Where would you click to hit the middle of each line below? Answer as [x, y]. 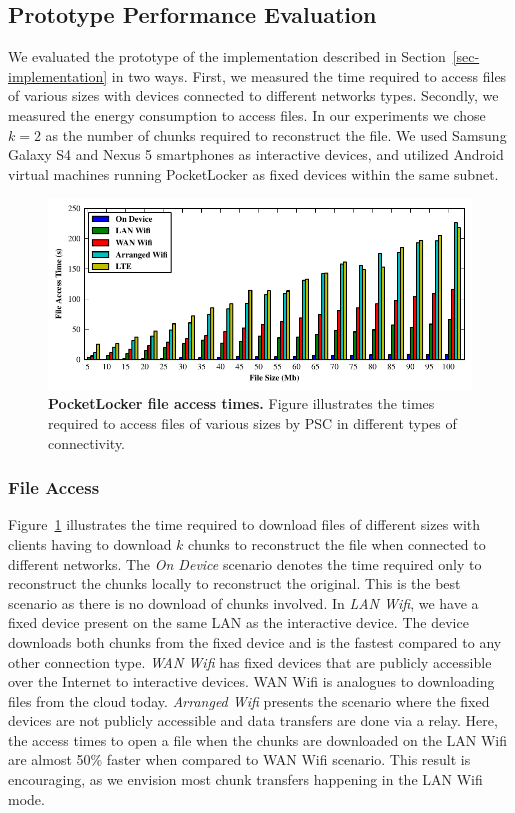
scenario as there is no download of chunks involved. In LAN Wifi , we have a [243, 602]
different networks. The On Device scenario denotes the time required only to [245, 563]
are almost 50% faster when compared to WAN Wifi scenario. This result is [239, 759]
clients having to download [90, 543]
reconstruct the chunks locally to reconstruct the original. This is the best [234, 583]
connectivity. [87, 442]
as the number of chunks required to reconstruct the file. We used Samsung [276, 134]
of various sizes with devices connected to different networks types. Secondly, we [253, 95]
